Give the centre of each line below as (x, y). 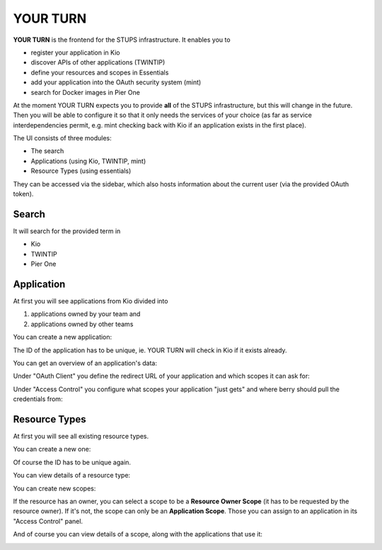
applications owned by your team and (86, 314)
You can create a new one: (52, 449)
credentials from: (38, 399)
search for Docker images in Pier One (86, 92)
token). (23, 194)
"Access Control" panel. (48, 521)
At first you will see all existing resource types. (81, 437)
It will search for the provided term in (67, 231)
